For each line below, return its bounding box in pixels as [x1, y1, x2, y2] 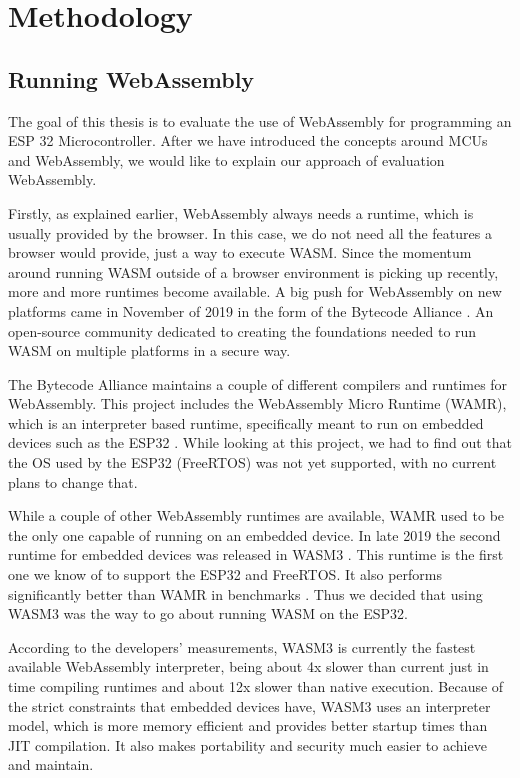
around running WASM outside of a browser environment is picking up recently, [8, 261, 499, 282]
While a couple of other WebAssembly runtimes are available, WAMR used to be [8, 505, 505, 526]
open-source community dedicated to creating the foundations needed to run [8, 320, 477, 341]
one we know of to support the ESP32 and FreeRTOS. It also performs [8, 564, 443, 585]
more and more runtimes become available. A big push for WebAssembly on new [8, 281, 502, 302]
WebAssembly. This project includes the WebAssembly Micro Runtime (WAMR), [8, 393, 507, 414]
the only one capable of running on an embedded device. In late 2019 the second [8, 524, 501, 545]
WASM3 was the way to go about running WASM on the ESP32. [8, 603, 408, 624]
